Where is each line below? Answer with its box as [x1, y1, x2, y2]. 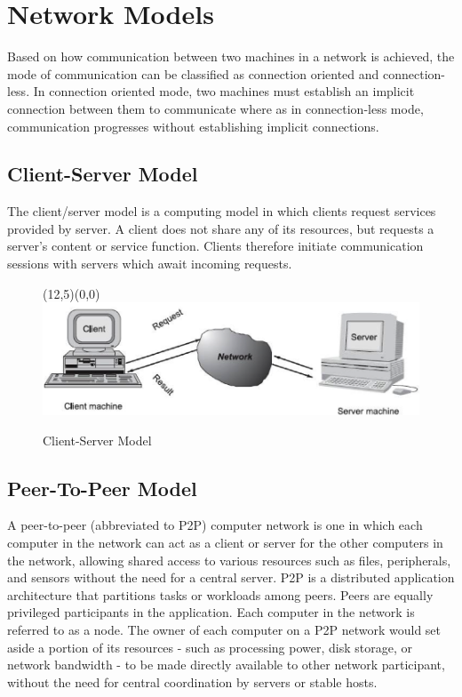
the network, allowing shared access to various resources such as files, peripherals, [7, 550, 451, 569]
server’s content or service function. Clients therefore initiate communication [7, 236, 424, 255]
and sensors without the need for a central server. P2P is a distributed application [7, 568, 455, 587]
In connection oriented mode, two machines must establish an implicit [33, 82, 415, 100]
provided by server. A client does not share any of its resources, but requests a [7, 219, 434, 237]
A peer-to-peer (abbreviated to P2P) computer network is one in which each [7, 516, 423, 534]
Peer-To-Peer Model [7, 474, 197, 501]
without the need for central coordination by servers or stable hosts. [7, 672, 378, 691]
